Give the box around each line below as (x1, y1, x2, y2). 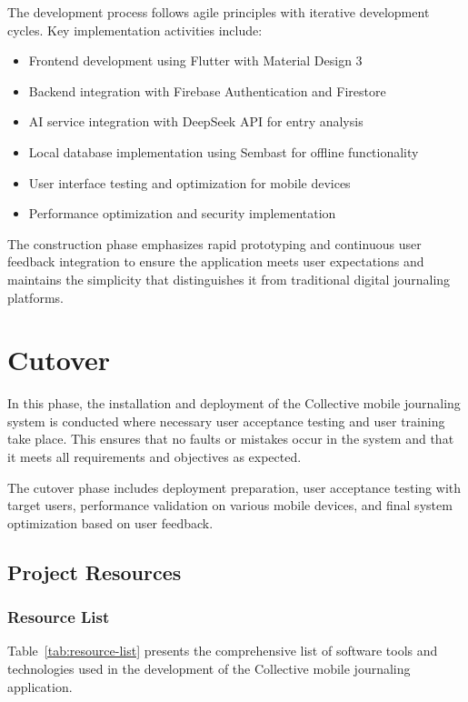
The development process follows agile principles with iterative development (7, 3, 430, 21)
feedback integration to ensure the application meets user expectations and (7, 252, 424, 271)
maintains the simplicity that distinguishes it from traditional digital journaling (7, 269, 451, 288)
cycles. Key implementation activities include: (7, 20, 263, 39)
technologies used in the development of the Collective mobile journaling (7, 659, 411, 677)
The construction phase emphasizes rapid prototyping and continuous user (7, 234, 422, 253)
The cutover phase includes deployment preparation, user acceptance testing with (7, 477, 461, 496)
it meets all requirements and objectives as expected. (7, 447, 302, 466)
